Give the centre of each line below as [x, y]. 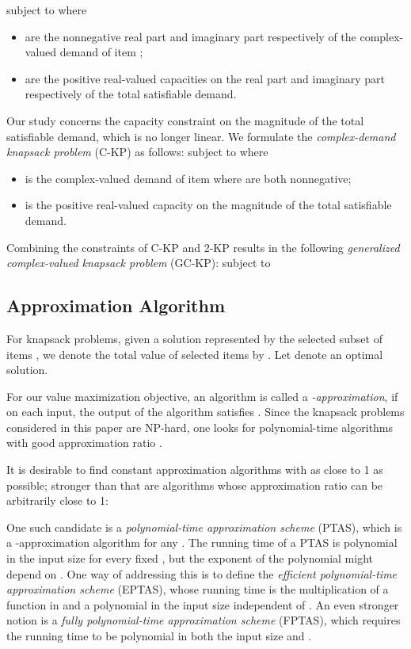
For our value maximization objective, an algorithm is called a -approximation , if [202, 396]
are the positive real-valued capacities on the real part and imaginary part [205, 78]
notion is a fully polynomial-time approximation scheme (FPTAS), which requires [204, 620]
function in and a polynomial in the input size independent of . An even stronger [203, 604]
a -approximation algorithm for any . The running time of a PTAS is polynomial [202, 542]
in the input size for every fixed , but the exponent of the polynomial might [190, 558]
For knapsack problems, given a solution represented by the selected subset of [194, 338]
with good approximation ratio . [84, 443]
